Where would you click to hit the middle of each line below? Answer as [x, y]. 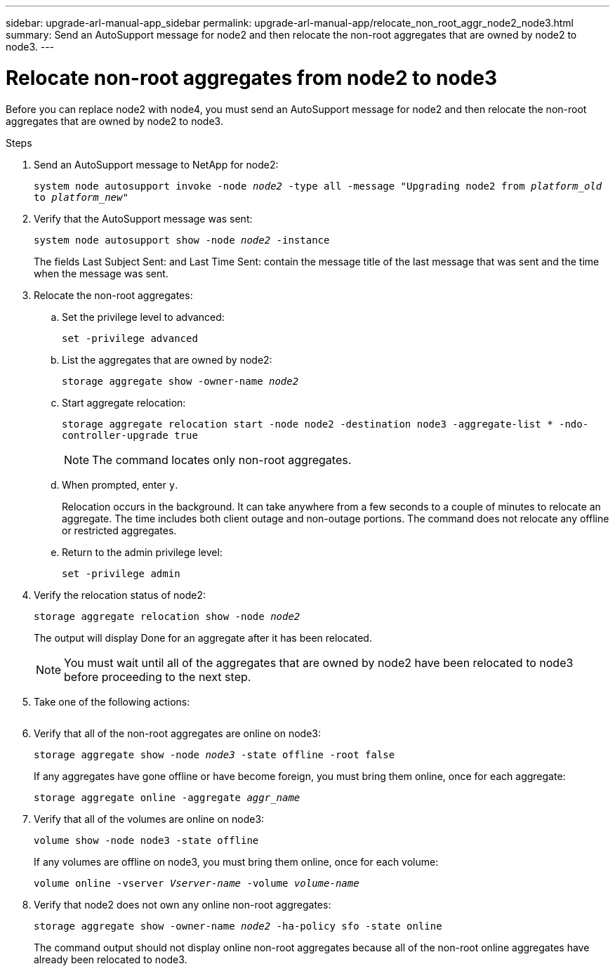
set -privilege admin [121, 573]
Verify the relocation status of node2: [120, 595]
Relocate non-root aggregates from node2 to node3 [252, 78]
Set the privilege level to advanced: [143, 317]
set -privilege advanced [130, 338]
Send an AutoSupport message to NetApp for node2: [156, 164]
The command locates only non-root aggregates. [222, 460]
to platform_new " [81, 197]
